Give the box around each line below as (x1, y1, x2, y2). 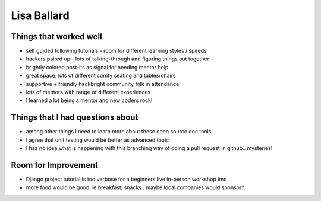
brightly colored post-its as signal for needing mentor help (26, 63, 169, 71)
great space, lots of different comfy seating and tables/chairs (26, 72, 176, 79)
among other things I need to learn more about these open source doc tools (26, 128, 212, 135)
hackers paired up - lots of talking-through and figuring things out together (26, 55, 209, 62)
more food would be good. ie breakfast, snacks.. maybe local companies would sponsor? (26, 184, 245, 191)
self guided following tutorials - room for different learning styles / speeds (26, 47, 207, 55)
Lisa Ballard (11, 9, 70, 22)
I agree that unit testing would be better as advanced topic (26, 136, 169, 143)
